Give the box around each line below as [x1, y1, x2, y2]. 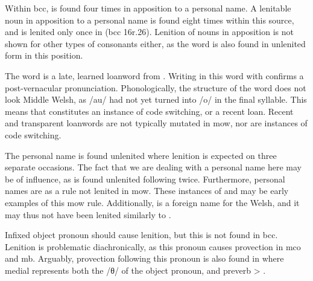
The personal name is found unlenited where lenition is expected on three [5, 149, 277, 161]
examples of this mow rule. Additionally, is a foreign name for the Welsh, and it [5, 196, 300, 208]
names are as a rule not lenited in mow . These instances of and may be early [5, 184, 289, 197]
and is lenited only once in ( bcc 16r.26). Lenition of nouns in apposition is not [5, 25, 294, 38]
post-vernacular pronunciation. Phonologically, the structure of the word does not [5, 81, 306, 94]
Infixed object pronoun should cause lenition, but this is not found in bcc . [5, 228, 278, 241]
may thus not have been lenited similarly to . [5, 208, 171, 221]
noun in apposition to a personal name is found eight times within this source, [5, 13, 294, 26]
